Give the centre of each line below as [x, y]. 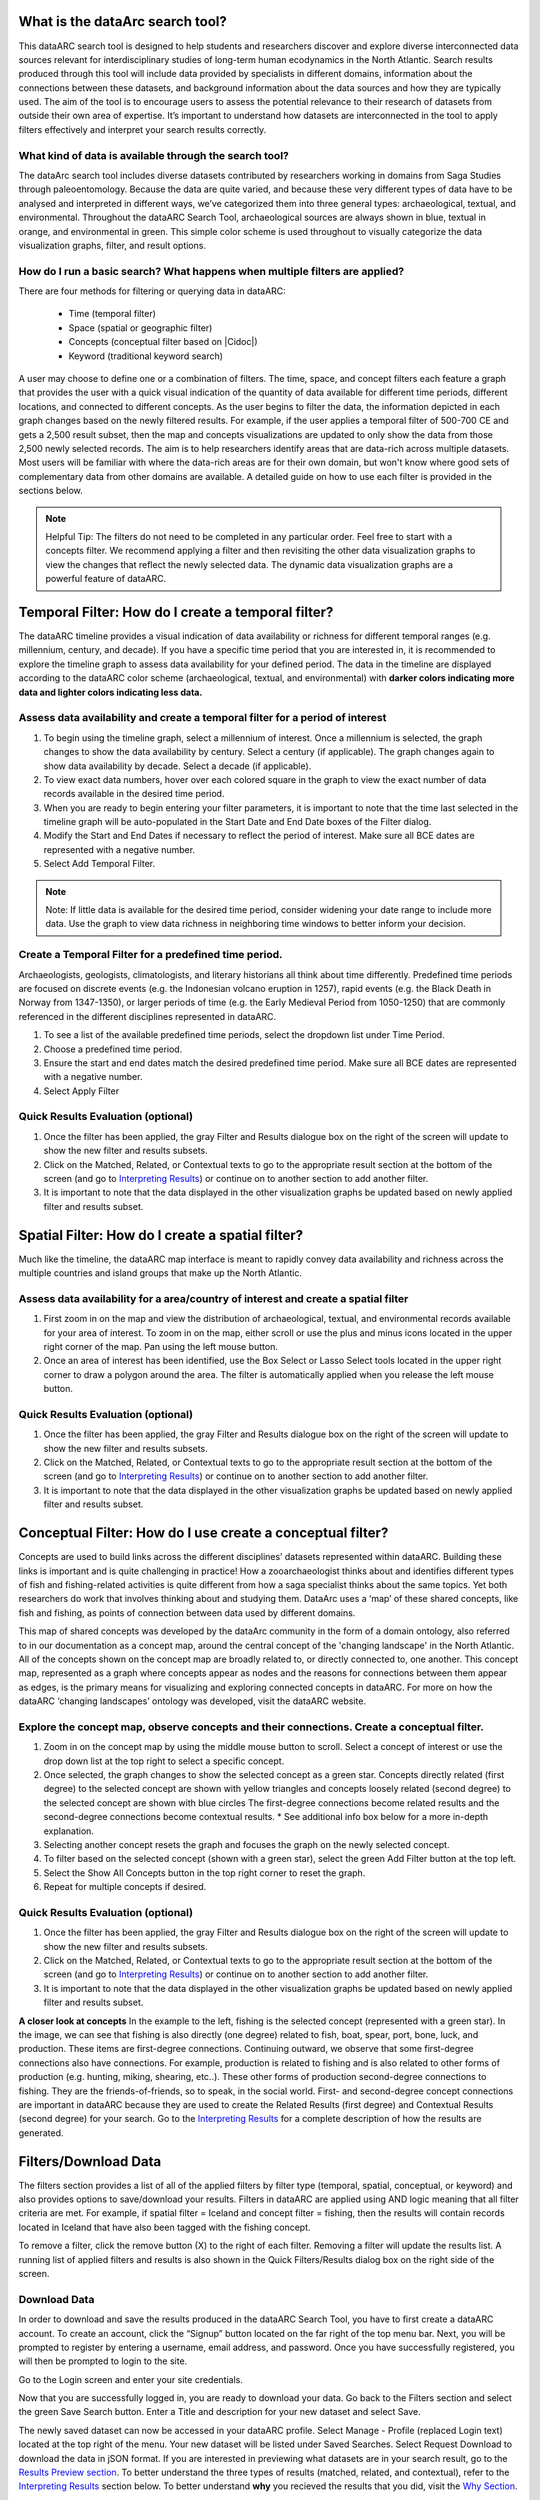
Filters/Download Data [90, 2161]
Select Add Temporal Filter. [99, 864]
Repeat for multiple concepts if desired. [125, 1887]
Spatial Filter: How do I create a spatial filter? [161, 1235]
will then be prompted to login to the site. [103, 2361]
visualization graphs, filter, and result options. [112, 245]
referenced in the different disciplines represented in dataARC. [147, 1016]
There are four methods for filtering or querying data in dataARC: [152, 291]
